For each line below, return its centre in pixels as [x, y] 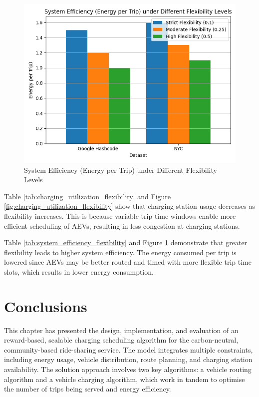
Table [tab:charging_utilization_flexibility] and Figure [88, 196]
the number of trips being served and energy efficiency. [88, 389]
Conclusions [46, 306]
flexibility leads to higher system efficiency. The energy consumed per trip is [120, 252]
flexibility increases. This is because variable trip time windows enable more [120, 215]
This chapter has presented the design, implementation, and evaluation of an [121, 330]
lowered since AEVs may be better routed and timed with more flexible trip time [128, 262]
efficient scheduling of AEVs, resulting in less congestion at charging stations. [122, 225]
